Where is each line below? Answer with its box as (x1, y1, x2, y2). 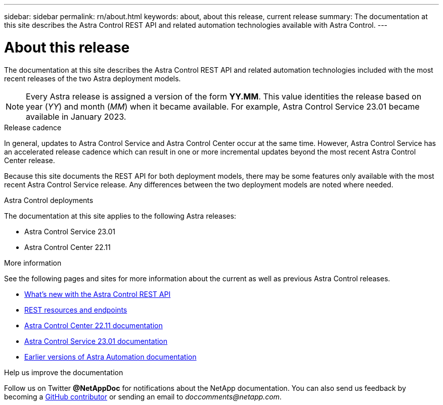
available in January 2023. (26, 111, 126, 122)
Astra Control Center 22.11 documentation (24, 321, 163, 330)
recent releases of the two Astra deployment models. (4, 74, 181, 83)
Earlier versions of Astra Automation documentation (24, 352, 197, 361)
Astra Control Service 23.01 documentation (24, 336, 168, 345)
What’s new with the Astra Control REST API (24, 289, 171, 298)
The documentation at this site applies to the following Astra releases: (4, 211, 236, 220)
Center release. (4, 156, 55, 165)
